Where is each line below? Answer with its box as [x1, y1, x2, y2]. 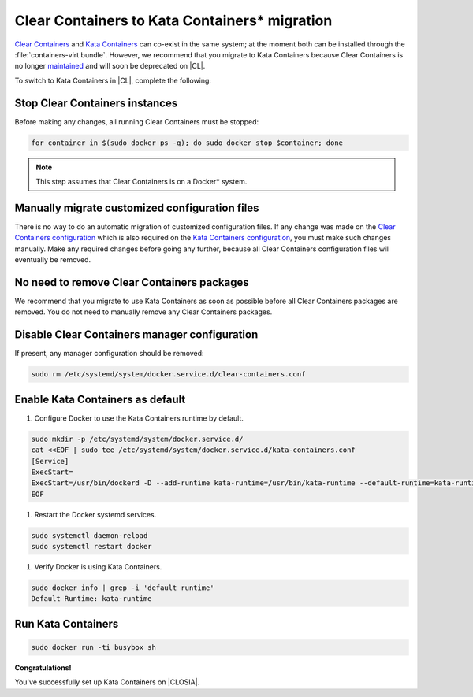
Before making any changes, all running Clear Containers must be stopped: [14, 117, 259, 126]
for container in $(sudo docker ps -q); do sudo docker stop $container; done [31, 138, 343, 147]
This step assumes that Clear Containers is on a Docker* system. [35, 176, 248, 186]
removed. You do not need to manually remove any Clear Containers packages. [14, 307, 273, 317]
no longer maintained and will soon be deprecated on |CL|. [14, 61, 206, 71]
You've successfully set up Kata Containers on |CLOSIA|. [14, 677, 200, 687]
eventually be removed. [14, 255, 91, 265]
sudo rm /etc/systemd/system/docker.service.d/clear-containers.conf [31, 370, 306, 379]
